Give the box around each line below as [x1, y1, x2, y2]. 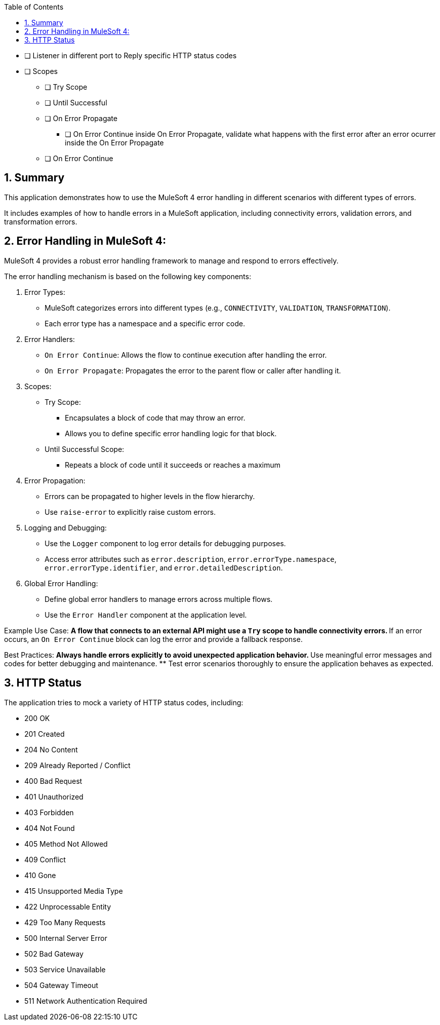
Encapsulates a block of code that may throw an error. [65, 413, 246, 422]
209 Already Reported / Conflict [24, 761, 131, 770]
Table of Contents [4, 3, 64, 11]
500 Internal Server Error [24, 933, 107, 942]
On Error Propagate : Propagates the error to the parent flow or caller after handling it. [45, 366, 341, 375]
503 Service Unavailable [24, 965, 106, 974]
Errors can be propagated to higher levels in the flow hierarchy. [45, 491, 255, 501]
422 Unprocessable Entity [24, 902, 111, 911]
